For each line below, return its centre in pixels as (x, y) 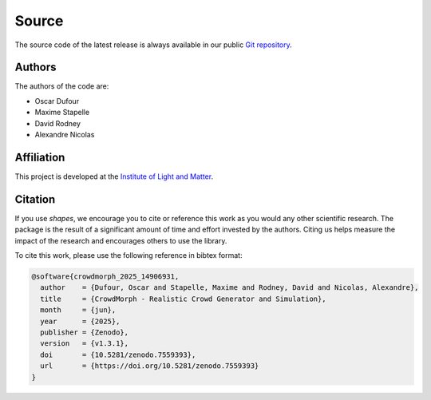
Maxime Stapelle (62, 113)
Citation (35, 199)
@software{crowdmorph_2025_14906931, (105, 276)
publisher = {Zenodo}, (85, 332)
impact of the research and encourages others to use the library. (121, 240)
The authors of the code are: (62, 86)
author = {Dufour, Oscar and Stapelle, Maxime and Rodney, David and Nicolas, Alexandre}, (229, 288)
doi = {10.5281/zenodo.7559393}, (118, 354)
